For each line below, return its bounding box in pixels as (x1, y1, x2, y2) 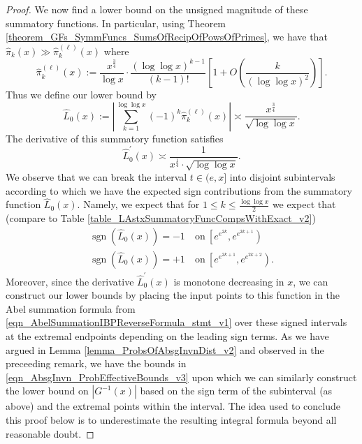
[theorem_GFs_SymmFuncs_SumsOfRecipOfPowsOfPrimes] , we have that (6, 29, 328, 44)
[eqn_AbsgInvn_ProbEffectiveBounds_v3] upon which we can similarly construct (6, 369, 357, 384)
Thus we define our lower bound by (6, 87, 157, 102)
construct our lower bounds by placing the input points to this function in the (6, 288, 340, 302)
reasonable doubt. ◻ (6, 426, 94, 441)
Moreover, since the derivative (6, 274, 134, 288)
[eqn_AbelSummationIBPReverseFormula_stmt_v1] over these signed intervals (6, 315, 347, 330)
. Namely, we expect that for (77, 197, 200, 212)
